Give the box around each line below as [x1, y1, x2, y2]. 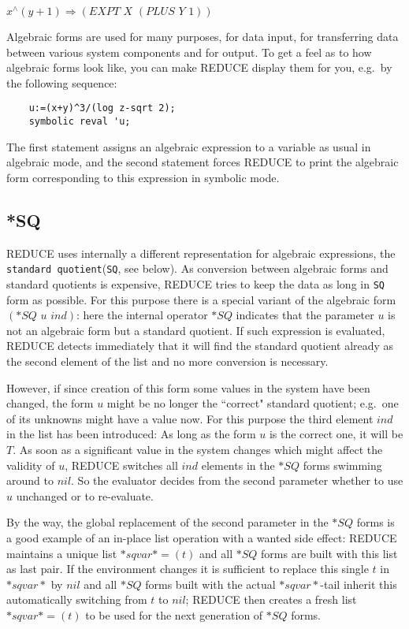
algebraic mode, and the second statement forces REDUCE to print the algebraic [6, 154, 399, 170]
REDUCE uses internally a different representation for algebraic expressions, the [6, 244, 396, 261]
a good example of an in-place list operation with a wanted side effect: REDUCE [6, 529, 397, 545]
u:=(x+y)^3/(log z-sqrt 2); [28, 102, 176, 114]
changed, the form [6, 395, 94, 411]
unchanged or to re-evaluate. [16, 487, 154, 504]
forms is [356, 514, 395, 530]
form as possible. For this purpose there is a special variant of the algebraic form [6, 291, 396, 307]
